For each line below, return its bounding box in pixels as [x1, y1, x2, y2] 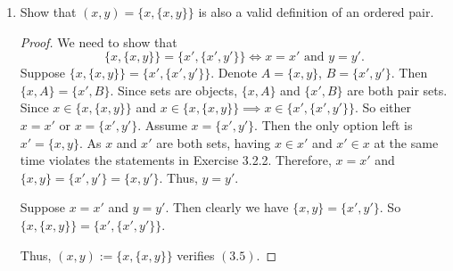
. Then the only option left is [254, 115, 413, 134]
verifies [177, 245, 215, 264]
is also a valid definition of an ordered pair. [198, 3, 434, 21]
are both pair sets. [347, 80, 448, 99]
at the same [374, 133, 439, 152]
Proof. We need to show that [20, 32, 177, 51]
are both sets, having [156, 133, 271, 152]
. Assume [137, 115, 187, 134]
